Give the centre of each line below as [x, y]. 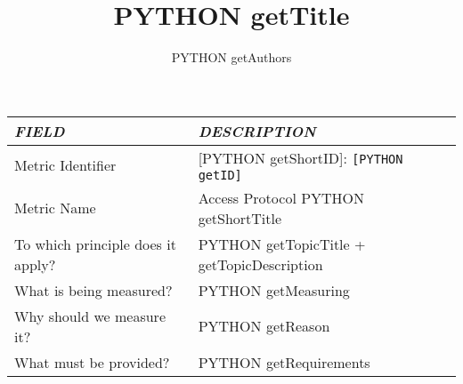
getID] [220, 175]
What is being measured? [93, 290]
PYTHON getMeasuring [274, 290]
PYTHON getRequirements [284, 362]
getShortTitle [240, 218]
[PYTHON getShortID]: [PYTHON [301, 157]
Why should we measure [90, 316]
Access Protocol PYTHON [281, 197]
